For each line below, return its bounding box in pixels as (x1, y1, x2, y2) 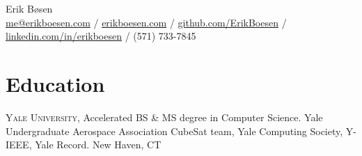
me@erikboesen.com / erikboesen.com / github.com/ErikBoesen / (6, 15, 287, 29)
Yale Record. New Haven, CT (35, 137, 162, 152)
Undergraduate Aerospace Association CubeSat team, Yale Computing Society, (6, 123, 343, 138)
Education (6, 69, 105, 97)
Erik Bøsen (6, 1, 53, 15)
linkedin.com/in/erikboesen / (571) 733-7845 (6, 29, 196, 43)
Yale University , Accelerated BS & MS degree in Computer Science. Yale (6, 109, 323, 124)
